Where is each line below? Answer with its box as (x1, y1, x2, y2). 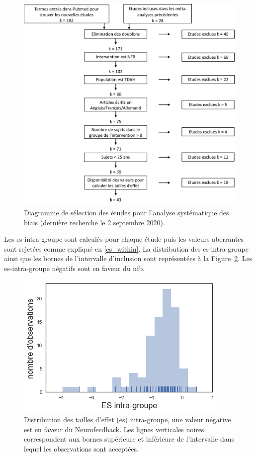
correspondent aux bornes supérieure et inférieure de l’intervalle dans (24, 434, 234, 444)
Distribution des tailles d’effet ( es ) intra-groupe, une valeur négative (24, 414, 231, 425)
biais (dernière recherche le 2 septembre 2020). (24, 217, 165, 227)
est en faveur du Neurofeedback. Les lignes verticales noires (24, 424, 204, 434)
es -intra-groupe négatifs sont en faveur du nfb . (4, 263, 145, 273)
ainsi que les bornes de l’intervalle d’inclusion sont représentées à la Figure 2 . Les (4, 253, 253, 264)
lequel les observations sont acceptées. (24, 443, 139, 454)
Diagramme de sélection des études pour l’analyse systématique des (24, 207, 229, 217)
